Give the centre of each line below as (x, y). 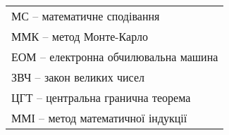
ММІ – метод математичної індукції (99, 118)
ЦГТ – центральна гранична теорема (101, 97)
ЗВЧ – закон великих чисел (78, 77)
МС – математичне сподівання (86, 16)
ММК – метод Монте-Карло (80, 36)
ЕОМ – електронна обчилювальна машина (115, 57)
